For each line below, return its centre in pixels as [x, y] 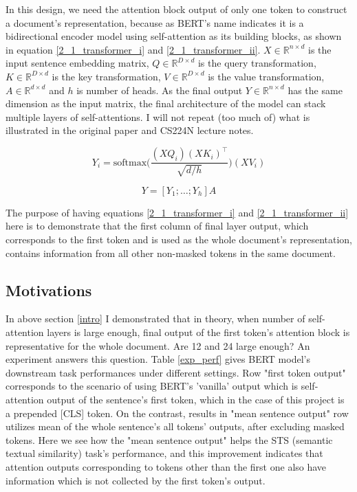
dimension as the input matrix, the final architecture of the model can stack [166, 103]
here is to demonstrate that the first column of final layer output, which [157, 226]
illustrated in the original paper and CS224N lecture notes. [130, 130]
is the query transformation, [257, 63]
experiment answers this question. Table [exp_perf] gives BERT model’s [158, 359]
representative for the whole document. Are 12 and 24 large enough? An [158, 345]
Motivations [49, 290]
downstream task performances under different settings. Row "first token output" [176, 372]
